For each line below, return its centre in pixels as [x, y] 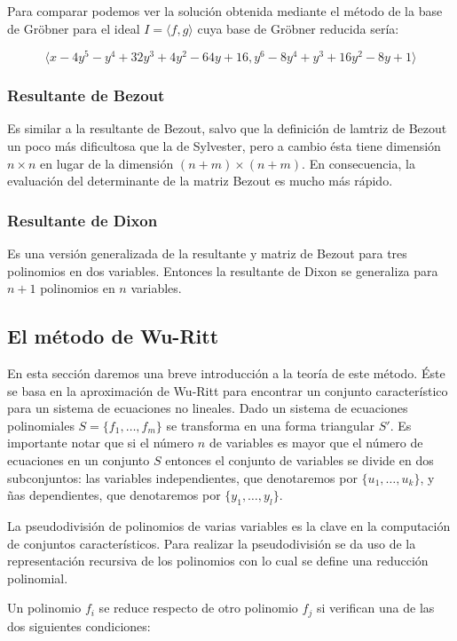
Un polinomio [44, 608]
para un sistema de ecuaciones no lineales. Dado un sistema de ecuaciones [208, 408]
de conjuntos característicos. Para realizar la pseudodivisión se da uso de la [212, 543]
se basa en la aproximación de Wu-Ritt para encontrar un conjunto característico [228, 390]
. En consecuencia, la [359, 163]
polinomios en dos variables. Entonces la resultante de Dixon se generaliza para [223, 270]
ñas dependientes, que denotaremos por [114, 495]
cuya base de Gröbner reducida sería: [298, 28]
